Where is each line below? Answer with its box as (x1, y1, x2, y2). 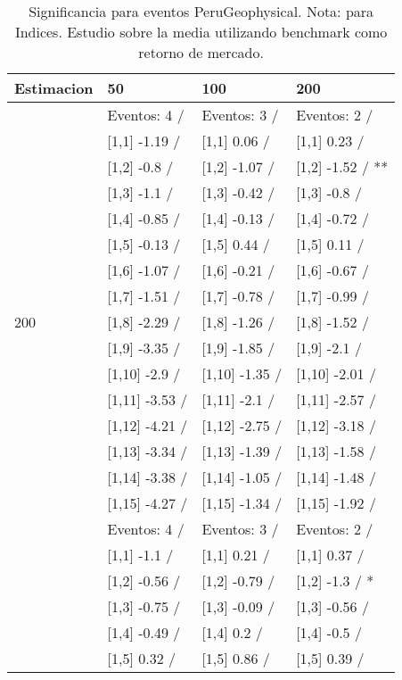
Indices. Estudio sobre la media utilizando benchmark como (14, 21, 388, 42)
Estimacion (14, 78, 94, 98)
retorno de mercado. (138, 42, 264, 62)
